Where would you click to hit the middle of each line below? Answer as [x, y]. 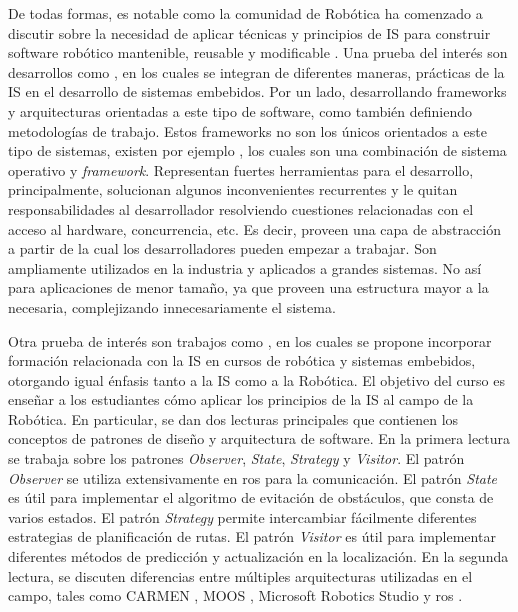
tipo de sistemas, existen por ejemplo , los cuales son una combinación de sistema [257, 150]
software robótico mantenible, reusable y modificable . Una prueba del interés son [258, 52]
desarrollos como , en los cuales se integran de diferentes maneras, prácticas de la [256, 71]
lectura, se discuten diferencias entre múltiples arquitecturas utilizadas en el [240, 575]
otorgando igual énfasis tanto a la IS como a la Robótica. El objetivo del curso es [257, 379]
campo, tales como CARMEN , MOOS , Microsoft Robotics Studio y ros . [235, 595]
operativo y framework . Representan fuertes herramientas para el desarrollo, [241, 169]
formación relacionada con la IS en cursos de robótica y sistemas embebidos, [242, 360]
